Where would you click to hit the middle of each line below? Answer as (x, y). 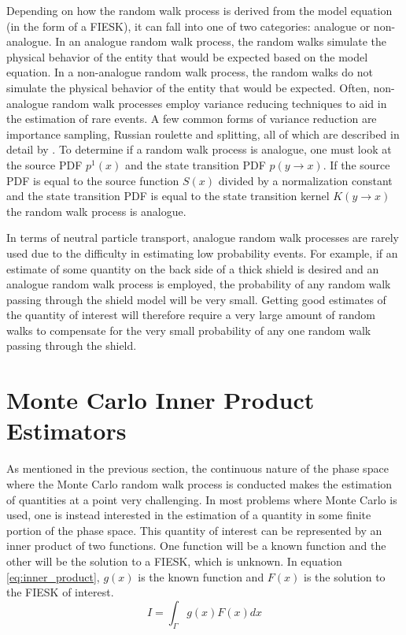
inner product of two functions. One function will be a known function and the (196, 546)
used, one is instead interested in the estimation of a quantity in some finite (189, 515)
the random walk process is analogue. (96, 211)
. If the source (356, 164)
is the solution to (345, 576)
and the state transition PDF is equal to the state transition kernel (168, 196)
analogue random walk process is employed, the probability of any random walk (199, 284)
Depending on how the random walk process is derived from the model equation (199, 10)
